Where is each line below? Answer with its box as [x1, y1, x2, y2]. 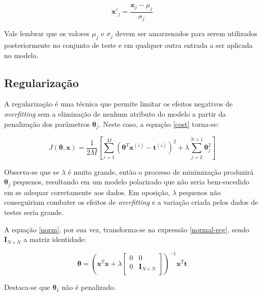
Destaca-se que [4, 282, 50, 292]
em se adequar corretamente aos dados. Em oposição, [4, 186, 170, 197]
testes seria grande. [4, 207, 64, 217]
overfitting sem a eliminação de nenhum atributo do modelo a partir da [4, 109, 226, 119]
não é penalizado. [62, 282, 116, 292]
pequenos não [179, 186, 221, 197]
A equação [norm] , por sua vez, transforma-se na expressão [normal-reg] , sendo [4, 224, 249, 234]
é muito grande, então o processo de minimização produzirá [68, 166, 254, 177]
